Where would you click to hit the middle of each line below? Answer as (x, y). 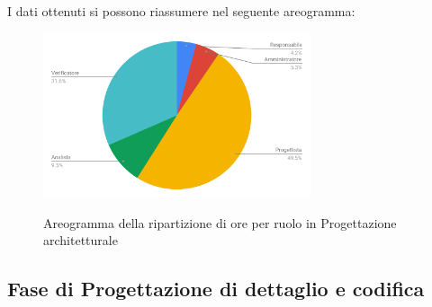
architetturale (81, 240)
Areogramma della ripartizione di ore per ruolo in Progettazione (220, 222)
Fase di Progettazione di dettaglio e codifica (216, 289)
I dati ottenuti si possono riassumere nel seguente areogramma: (181, 11)
